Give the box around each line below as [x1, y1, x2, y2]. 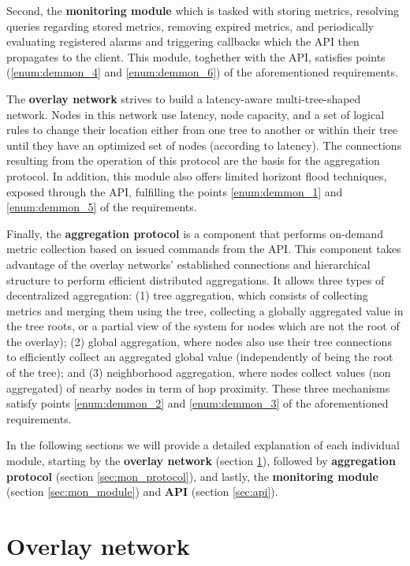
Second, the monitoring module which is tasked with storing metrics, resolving [6, 2, 400, 18]
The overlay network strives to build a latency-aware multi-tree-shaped [6, 90, 361, 106]
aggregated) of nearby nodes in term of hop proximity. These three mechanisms [6, 379, 390, 396]
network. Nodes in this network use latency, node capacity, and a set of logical [6, 106, 385, 122]
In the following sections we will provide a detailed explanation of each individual [6, 437, 400, 453]
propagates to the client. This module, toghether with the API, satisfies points [6, 48, 386, 65]
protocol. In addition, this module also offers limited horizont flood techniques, [6, 167, 387, 184]
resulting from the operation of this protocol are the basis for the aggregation [6, 152, 380, 169]
